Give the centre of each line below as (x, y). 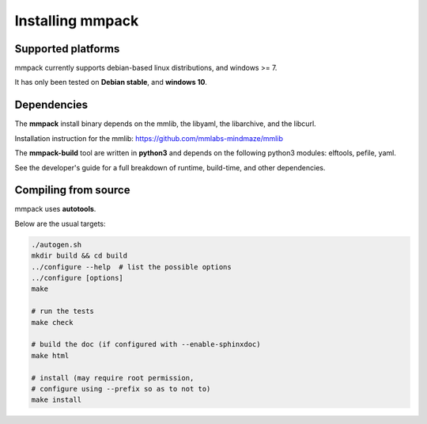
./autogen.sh (57, 244)
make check (52, 322)
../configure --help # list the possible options (132, 267)
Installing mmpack (77, 21)
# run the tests (63, 311)
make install (57, 400)
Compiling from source (72, 190)
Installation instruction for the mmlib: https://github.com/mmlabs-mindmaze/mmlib (149, 138)
